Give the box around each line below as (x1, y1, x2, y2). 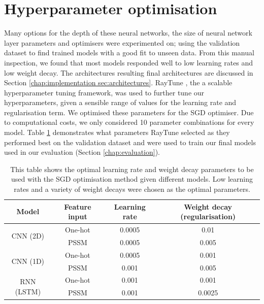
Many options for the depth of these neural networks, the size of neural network (4, 27, 252, 38)
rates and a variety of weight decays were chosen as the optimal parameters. (14, 184, 250, 194)
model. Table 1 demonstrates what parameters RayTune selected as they (4, 127, 230, 138)
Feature (64, 201, 91, 212)
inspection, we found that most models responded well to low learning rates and (4, 57, 253, 67)
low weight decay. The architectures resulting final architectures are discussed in (4, 67, 253, 78)
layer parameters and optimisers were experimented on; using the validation (4, 37, 240, 48)
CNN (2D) (11, 230, 45, 241)
